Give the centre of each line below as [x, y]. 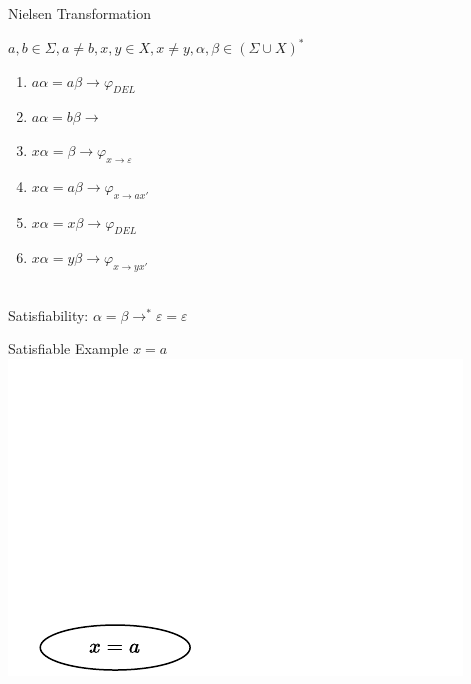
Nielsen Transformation [79, 13]
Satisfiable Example [68, 348]
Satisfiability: [48, 314]
